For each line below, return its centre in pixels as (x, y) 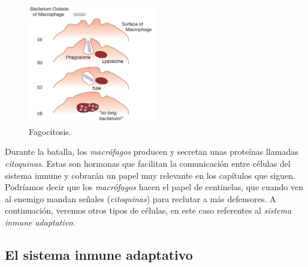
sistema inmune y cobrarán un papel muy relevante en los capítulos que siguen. (150, 175)
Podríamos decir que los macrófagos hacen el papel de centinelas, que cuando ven (154, 187)
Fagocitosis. (50, 131)
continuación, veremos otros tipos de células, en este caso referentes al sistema (148, 210)
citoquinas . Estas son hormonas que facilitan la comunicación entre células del (148, 163)
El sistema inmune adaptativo (99, 254)
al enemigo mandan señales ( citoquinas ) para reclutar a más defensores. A (141, 198)
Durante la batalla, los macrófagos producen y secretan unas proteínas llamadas (152, 151)
